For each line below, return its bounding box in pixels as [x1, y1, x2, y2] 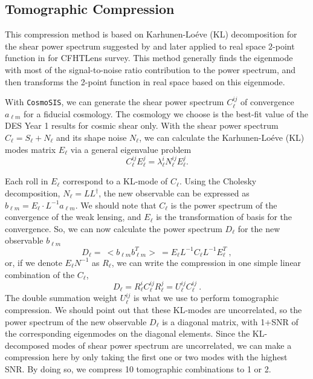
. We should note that [75, 198, 156, 211]
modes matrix [5, 143, 56, 155]
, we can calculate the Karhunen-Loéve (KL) [139, 131, 305, 144]
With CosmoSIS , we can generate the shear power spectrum [5, 96, 224, 108]
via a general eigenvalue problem [70, 143, 192, 155]
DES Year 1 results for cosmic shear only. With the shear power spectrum [5, 119, 279, 132]
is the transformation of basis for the [156, 210, 292, 223]
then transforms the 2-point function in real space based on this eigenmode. [5, 75, 285, 88]
